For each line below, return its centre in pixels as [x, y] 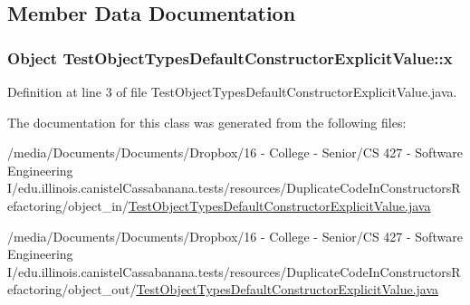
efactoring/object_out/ [72, 289]
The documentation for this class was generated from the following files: [207, 122]
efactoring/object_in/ [68, 205]
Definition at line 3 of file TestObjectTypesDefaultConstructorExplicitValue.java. [232, 91]
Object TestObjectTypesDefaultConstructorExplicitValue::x [230, 57]
